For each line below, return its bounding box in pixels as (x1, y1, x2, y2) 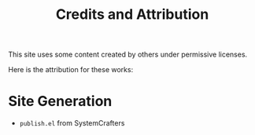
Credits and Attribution (55, 5, 209, 24)
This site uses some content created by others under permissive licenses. (8, 49, 248, 60)
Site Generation (8, 93, 113, 111)
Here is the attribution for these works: (8, 65, 134, 75)
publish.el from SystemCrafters (19, 119, 125, 128)
